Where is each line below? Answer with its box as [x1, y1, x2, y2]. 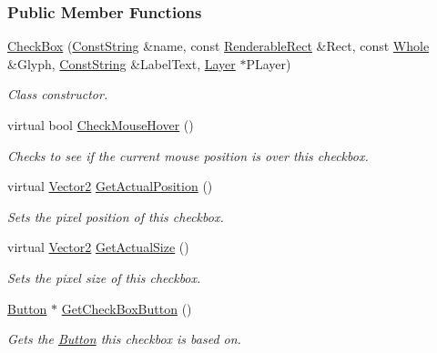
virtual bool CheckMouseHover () [7, 116, 194, 134]
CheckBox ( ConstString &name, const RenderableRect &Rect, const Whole [7, 36, 430, 55]
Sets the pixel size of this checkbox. [7, 267, 201, 287]
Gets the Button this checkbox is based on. [7, 329, 241, 348]
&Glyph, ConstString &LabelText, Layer [7, 54, 236, 73]
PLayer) [246, 54, 291, 73]
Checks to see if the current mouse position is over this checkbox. [7, 146, 369, 165]
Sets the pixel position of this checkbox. [7, 207, 224, 226]
